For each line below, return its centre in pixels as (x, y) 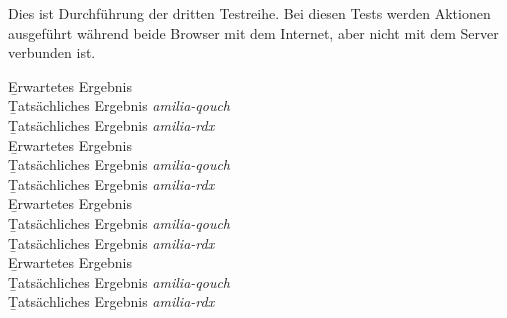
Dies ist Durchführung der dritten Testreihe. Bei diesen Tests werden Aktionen (249, 13)
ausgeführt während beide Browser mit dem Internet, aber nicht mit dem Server (253, 32)
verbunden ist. (52, 52)
